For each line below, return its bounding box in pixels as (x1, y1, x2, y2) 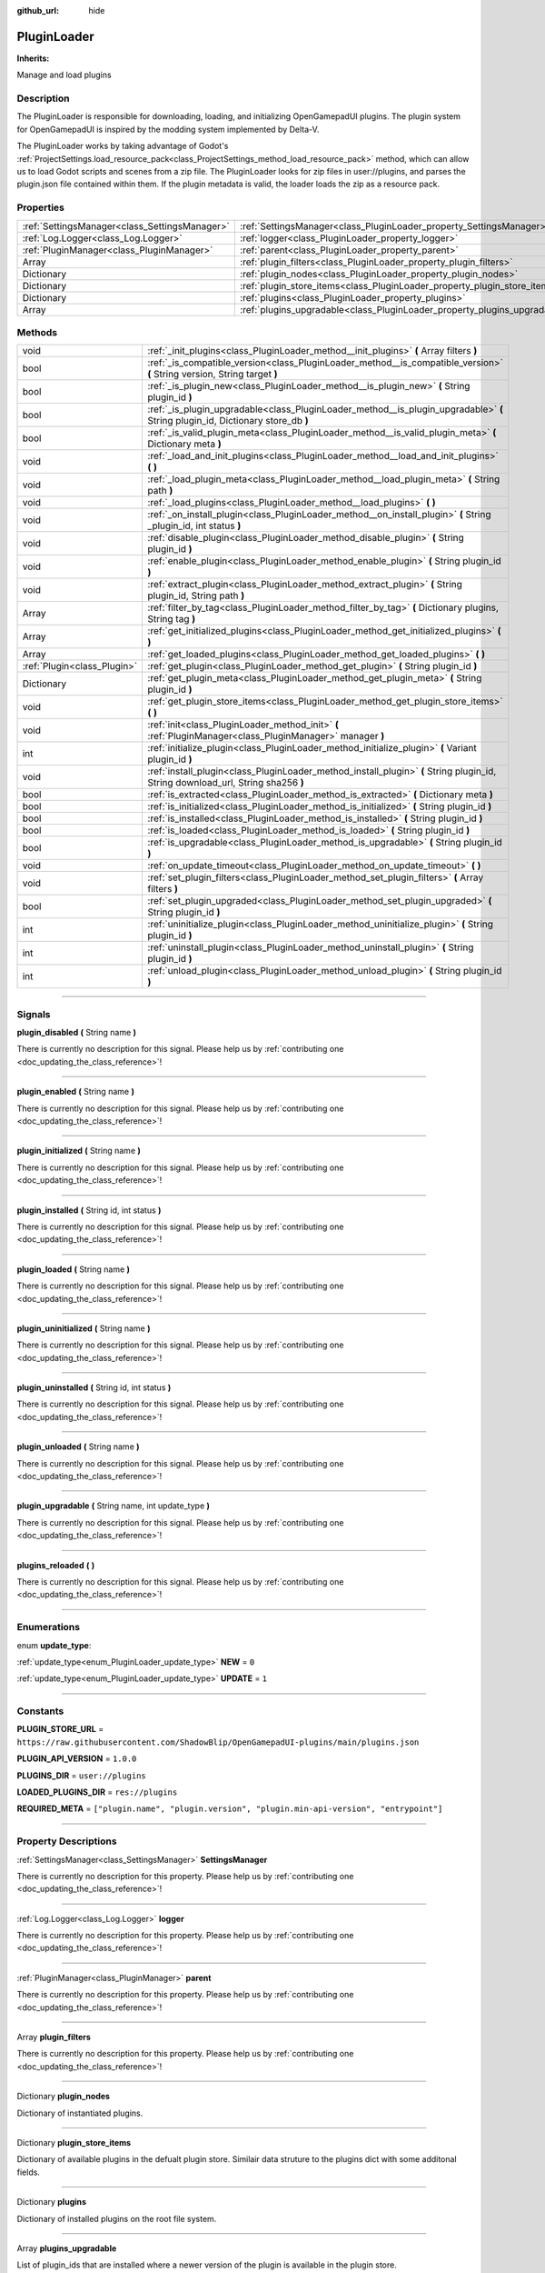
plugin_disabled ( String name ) (16, 1027, 136, 1038)
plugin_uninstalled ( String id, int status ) (16, 1382, 172, 1393)
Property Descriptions (16, 1835, 117, 1847)
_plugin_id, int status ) (147, 519, 242, 532)
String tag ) (147, 613, 196, 626)
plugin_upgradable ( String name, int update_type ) (16, 1500, 211, 1511)
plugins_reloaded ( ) (16, 1559, 95, 1570)
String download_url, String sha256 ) (147, 776, 304, 789)
